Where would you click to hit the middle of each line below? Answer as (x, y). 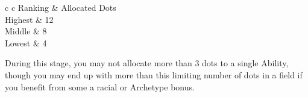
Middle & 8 (26, 31)
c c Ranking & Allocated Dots (61, 7)
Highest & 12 (29, 19)
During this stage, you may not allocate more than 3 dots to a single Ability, (147, 63)
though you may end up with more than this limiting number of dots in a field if (154, 74)
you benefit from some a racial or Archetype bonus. (100, 86)
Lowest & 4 (26, 42)
